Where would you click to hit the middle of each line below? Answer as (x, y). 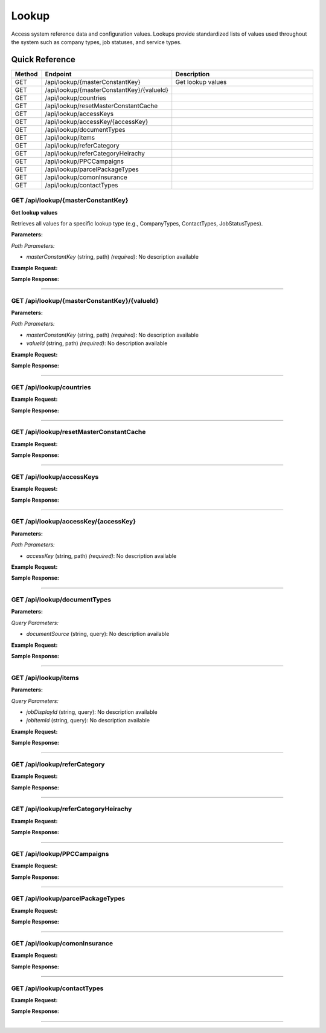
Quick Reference (43, 60)
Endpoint (58, 74)
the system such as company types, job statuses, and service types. (97, 42)
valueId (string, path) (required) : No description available (97, 343)
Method (26, 74)
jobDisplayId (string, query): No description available (92, 712)
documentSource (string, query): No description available (98, 634)
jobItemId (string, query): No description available (88, 721)
